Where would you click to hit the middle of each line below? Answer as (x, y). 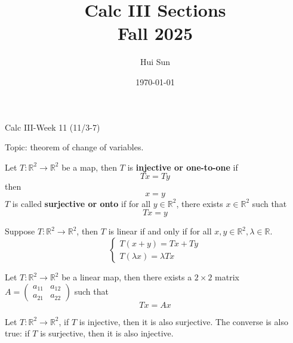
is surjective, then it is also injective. (107, 333)
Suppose (20, 231)
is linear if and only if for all (160, 231)
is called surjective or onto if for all (81, 203)
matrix (227, 277)
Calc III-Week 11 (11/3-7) (53, 127)
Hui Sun (155, 62)
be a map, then (90, 167)
